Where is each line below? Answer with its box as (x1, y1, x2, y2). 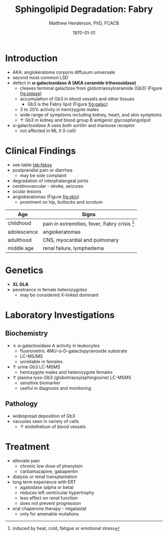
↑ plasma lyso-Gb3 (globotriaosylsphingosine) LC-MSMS (12, 374, 131, 380)
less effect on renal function (19, 494, 78, 501)
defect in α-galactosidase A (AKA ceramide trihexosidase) (12, 80, 136, 86)
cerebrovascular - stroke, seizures (12, 183, 83, 189)
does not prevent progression (19, 500, 81, 506)
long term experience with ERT (12, 479, 76, 485)
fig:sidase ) (19, 90, 42, 96)
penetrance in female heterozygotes (12, 286, 87, 292)
